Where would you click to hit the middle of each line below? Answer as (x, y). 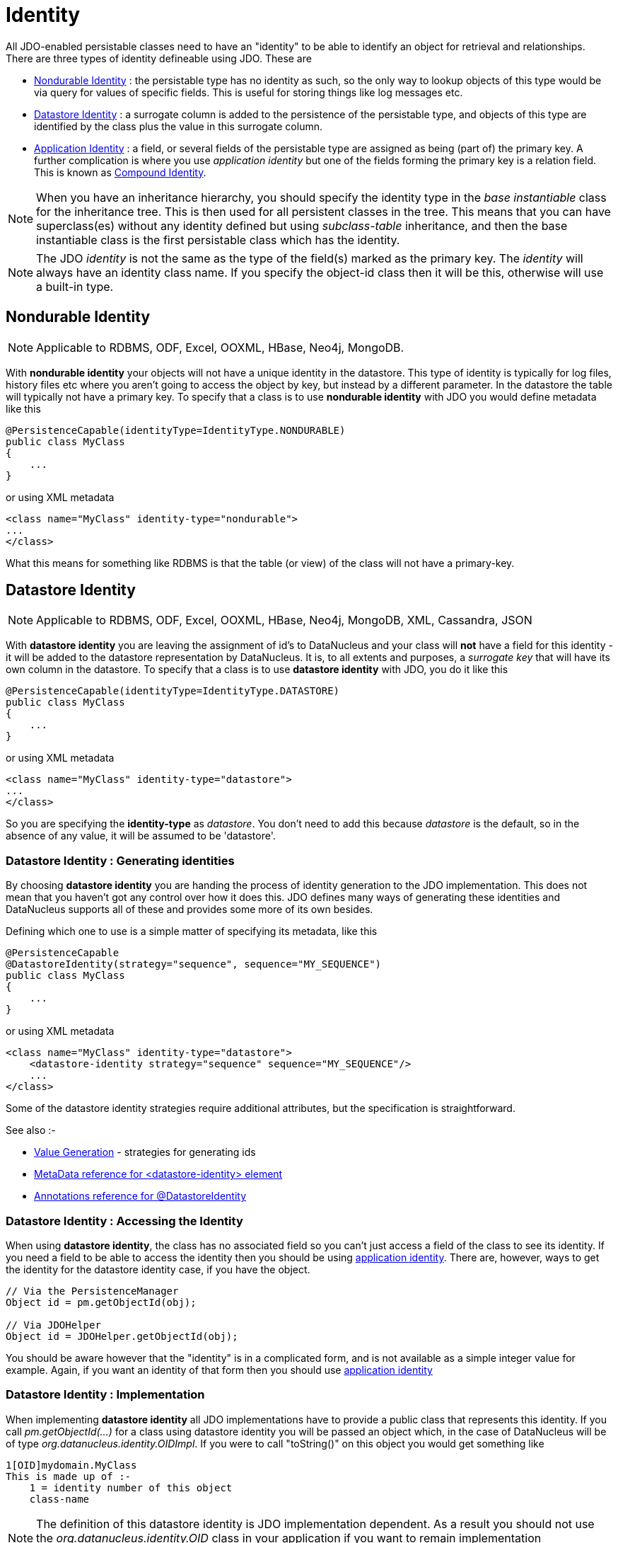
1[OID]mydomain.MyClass (71, 1465)
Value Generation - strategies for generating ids (145, 1152)
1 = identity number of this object (131, 1487)
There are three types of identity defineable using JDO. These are (159, 58)
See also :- (31, 1130)
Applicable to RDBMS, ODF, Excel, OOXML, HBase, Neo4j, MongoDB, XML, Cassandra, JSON (284, 620)
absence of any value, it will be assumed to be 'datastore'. (141, 836)
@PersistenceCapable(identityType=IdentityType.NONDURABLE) (176, 430)
